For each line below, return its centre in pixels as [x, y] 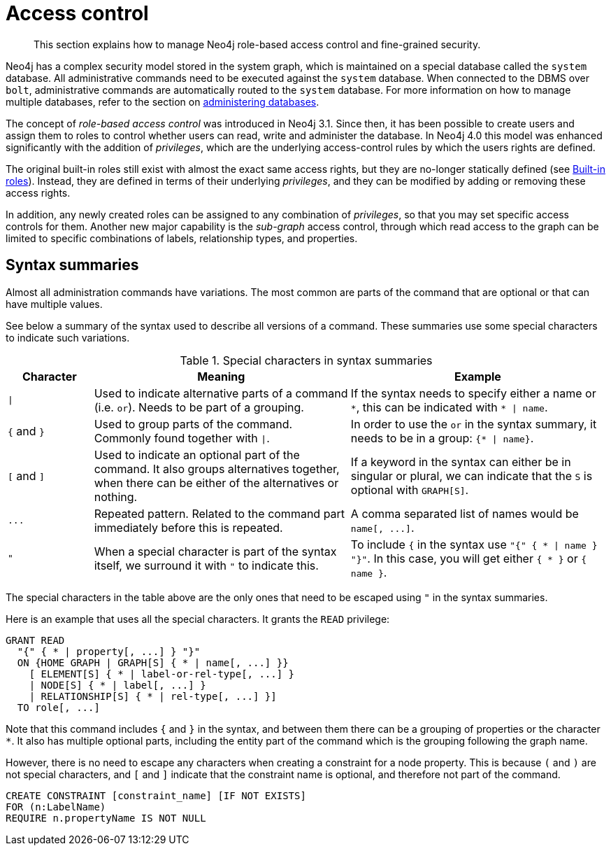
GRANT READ [35, 640]
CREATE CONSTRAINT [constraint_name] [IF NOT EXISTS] [156, 795]
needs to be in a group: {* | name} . [442, 438]
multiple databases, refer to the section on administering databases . [163, 101]
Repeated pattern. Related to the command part [220, 513]
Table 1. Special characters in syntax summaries [306, 360]
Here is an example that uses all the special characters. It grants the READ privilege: [198, 619]
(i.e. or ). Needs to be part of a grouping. [199, 407]
